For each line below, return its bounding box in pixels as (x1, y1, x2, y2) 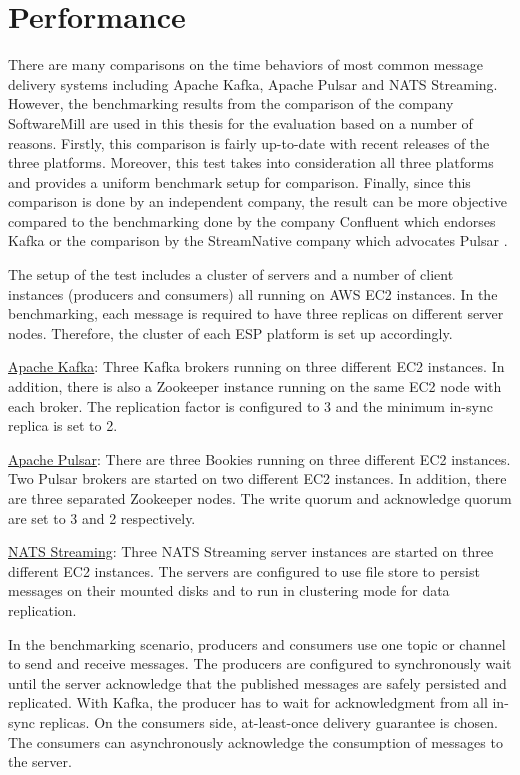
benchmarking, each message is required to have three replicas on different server (8, 303, 504, 324)
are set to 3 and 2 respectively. (8, 507, 196, 528)
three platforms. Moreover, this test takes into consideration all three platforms (8, 152, 494, 173)
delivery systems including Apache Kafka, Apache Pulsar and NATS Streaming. (8, 73, 498, 94)
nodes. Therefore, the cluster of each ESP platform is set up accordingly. (8, 322, 453, 343)
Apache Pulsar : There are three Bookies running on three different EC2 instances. (8, 448, 511, 469)
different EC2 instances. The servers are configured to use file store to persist (8, 560, 480, 581)
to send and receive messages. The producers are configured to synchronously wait (8, 653, 512, 674)
